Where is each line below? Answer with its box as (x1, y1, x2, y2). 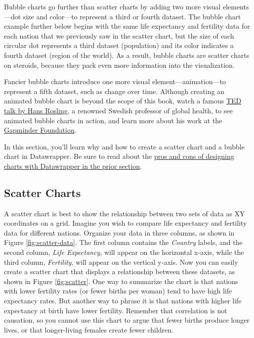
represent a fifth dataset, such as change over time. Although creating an (4, 86, 225, 96)
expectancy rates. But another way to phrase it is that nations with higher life (4, 295, 242, 306)
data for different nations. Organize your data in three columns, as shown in (4, 227, 235, 238)
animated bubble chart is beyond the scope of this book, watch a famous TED (4, 96, 242, 106)
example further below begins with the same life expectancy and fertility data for (4, 21, 250, 31)
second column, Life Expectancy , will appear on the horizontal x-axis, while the (4, 247, 244, 257)
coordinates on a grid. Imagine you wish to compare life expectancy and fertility (4, 218, 247, 228)
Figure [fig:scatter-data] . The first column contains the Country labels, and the (4, 237, 243, 247)
